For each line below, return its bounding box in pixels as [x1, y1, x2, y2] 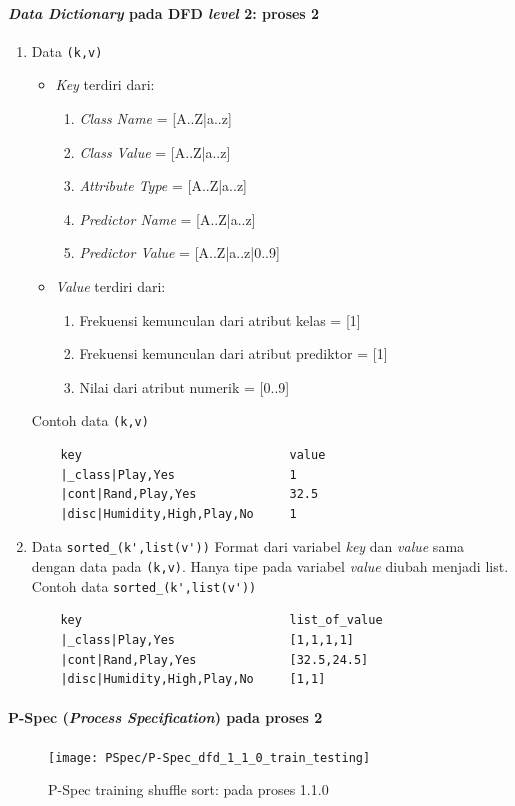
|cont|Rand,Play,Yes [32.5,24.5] [60, 652, 369, 667]
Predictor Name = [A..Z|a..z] [79, 208, 256, 229]
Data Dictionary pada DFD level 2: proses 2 [8, 2, 320, 23]
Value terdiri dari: [55, 276, 166, 297]
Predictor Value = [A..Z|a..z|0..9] [79, 242, 280, 263]
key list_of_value [60, 613, 383, 628]
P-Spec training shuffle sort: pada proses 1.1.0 [48, 779, 329, 800]
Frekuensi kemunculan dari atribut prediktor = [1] [79, 343, 388, 364]
